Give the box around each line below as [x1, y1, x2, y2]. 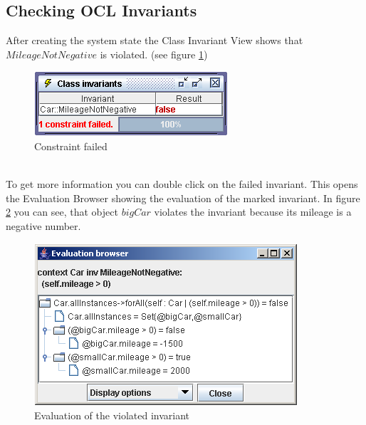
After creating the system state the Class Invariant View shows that [6, 33, 303, 48]
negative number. [6, 218, 81, 233]
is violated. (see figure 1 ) [100, 46, 208, 61]
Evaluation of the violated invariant [34, 408, 190, 423]
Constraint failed [34, 138, 108, 153]
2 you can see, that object [6, 204, 118, 219]
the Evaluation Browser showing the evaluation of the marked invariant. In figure [6, 190, 360, 205]
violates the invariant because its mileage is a [154, 204, 352, 219]
